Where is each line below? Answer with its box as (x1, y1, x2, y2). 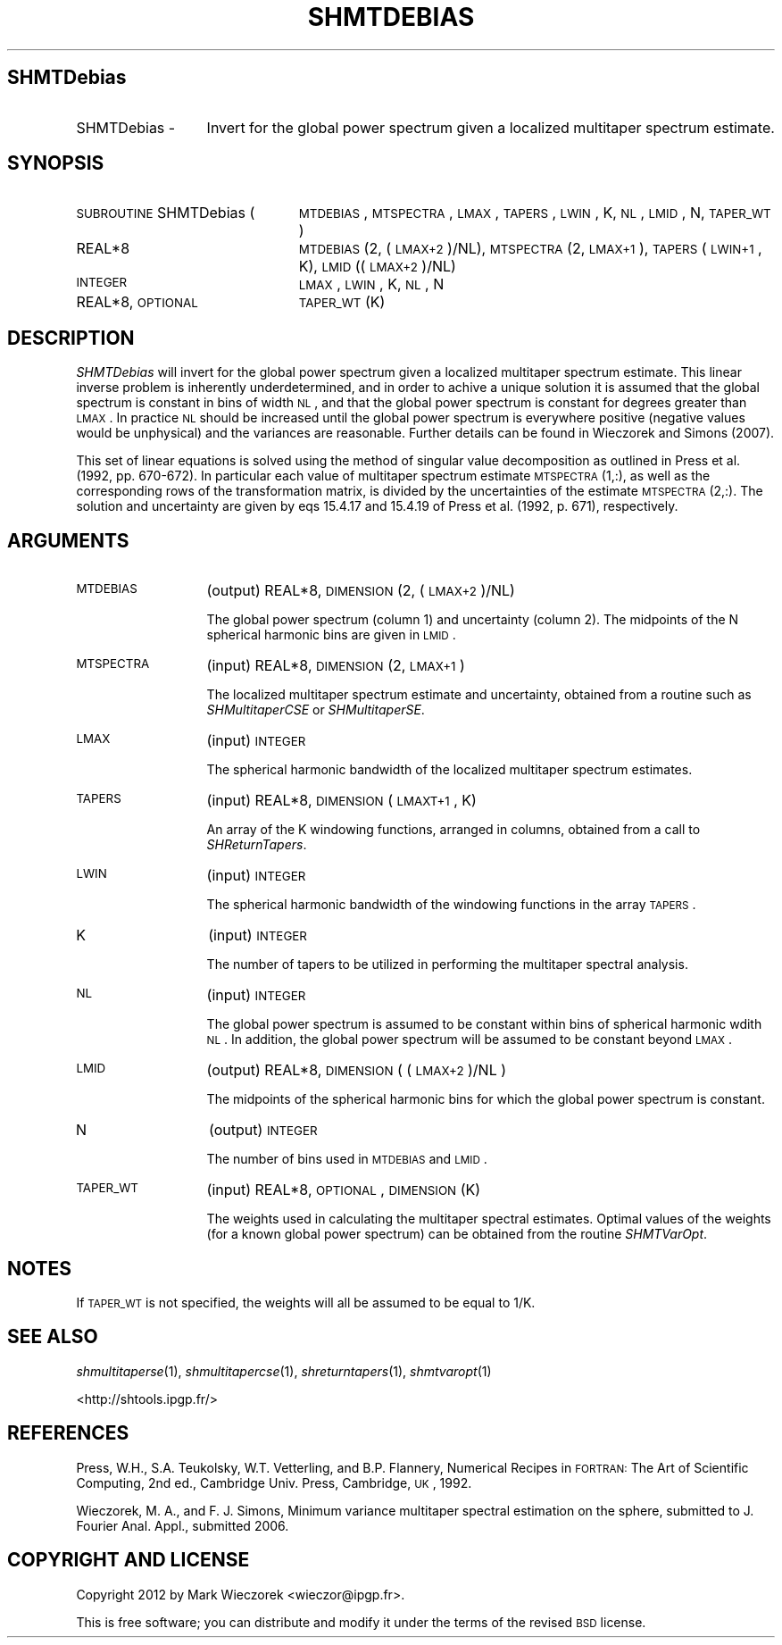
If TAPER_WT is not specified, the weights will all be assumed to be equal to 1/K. (76, 1294, 536, 1310)
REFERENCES (7, 1422, 129, 1445)
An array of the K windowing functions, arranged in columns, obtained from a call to (206, 822, 701, 838)
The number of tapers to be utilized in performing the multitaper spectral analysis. (206, 956, 688, 973)
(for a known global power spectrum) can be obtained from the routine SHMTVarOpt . (206, 1226, 708, 1242)
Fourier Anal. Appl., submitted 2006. (76, 1517, 289, 1533)
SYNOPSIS (7, 152, 104, 175)
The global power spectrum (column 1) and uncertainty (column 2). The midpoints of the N (206, 612, 739, 628)
